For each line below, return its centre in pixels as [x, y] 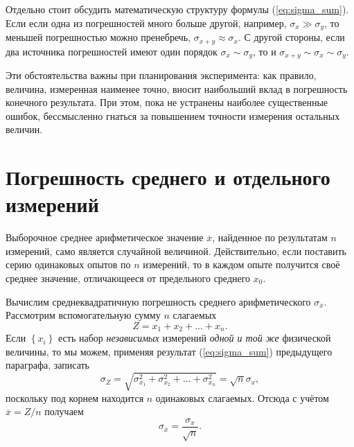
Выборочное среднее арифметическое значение [105, 237]
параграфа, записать [47, 365]
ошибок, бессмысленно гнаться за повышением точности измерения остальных [173, 115]
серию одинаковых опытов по [68, 264]
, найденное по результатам [270, 237]
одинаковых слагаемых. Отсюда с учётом [242, 397]
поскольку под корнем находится [75, 397]
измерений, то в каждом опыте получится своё [241, 264]
